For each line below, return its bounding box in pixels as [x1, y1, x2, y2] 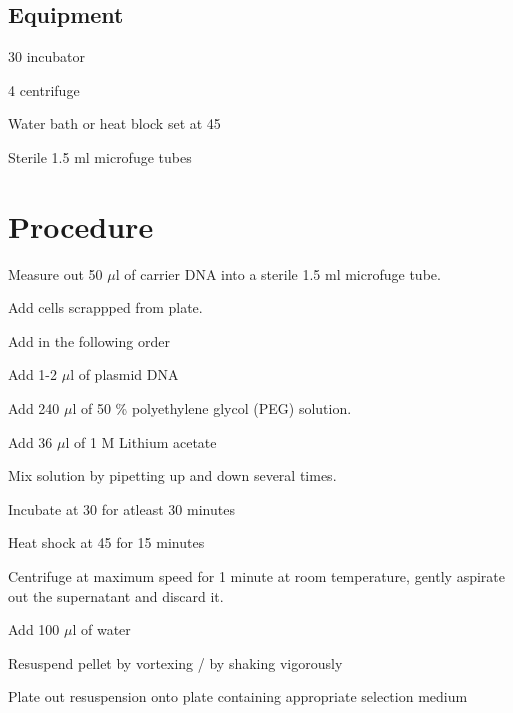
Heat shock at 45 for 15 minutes [8, 532, 205, 553]
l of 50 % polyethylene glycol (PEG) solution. [72, 398, 352, 419]
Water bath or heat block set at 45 [8, 113, 221, 134]
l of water [72, 619, 131, 640]
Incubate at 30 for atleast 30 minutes [8, 498, 235, 519]
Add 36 [8, 431, 53, 452]
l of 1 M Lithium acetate [65, 431, 217, 452]
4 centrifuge [8, 79, 80, 100]
